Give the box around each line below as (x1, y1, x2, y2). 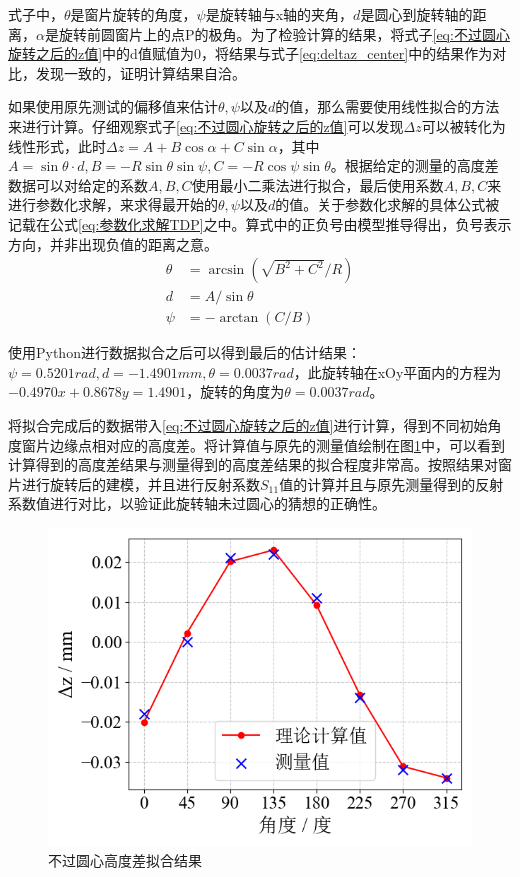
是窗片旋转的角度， (70, 4, 197, 24)
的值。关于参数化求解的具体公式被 (275, 194, 500, 215)
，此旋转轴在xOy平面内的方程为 (293, 361, 502, 382)
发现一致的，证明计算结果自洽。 (35, 62, 246, 83)
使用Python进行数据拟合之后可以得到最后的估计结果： (8, 342, 361, 363)
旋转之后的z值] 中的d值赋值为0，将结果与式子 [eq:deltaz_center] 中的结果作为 (8, 43, 493, 64)
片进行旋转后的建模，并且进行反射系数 (8, 473, 260, 494)
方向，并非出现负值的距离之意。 (8, 233, 218, 254)
